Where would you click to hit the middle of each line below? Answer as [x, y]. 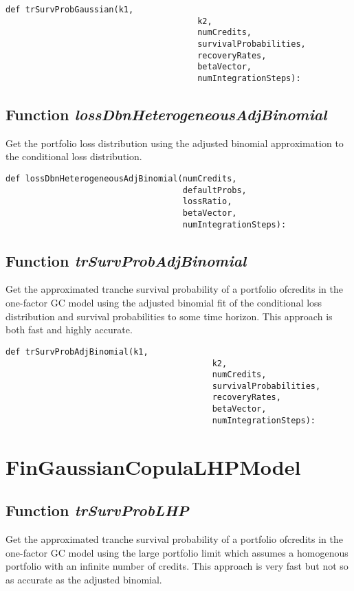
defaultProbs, [214, 190]
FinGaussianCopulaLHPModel [153, 466]
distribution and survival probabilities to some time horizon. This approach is [169, 316]
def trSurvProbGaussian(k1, [70, 10]
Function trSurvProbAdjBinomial [126, 260]
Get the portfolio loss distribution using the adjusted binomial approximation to [175, 143]
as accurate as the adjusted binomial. [84, 579]
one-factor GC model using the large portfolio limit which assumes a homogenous [177, 552]
